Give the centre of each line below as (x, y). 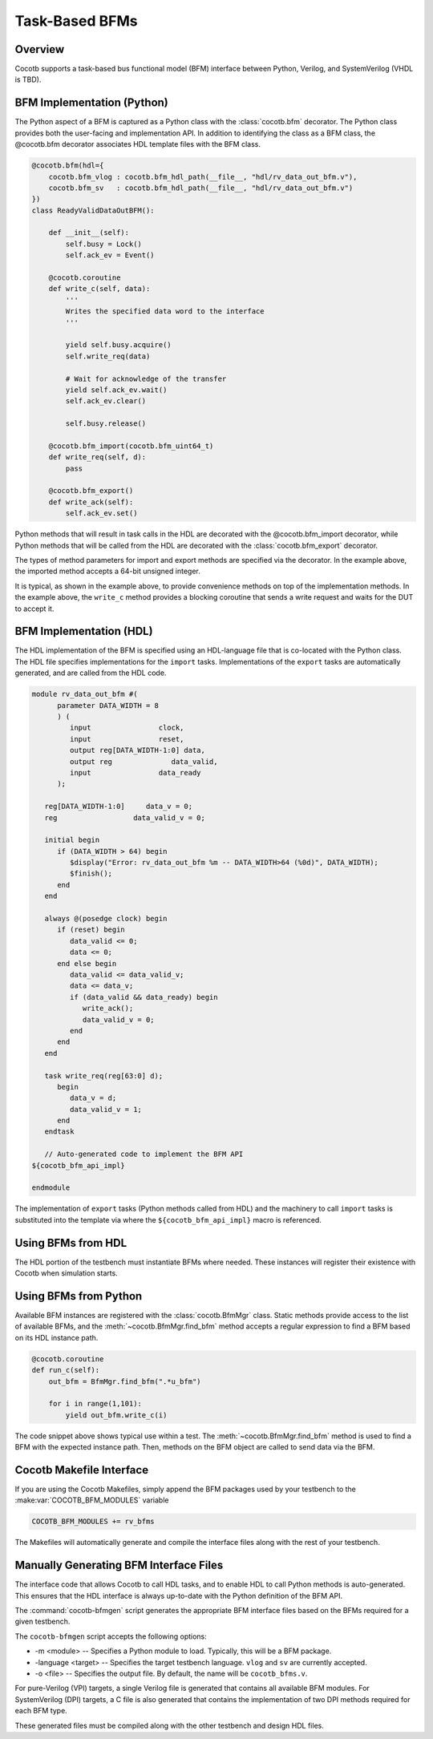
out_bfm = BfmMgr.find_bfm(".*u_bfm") (125, 1381)
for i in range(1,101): (95, 1404)
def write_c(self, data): (99, 289)
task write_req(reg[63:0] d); (104, 1076)
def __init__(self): (89, 233)
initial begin (72, 840)
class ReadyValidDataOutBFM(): (93, 210)
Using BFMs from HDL (71, 1243)
